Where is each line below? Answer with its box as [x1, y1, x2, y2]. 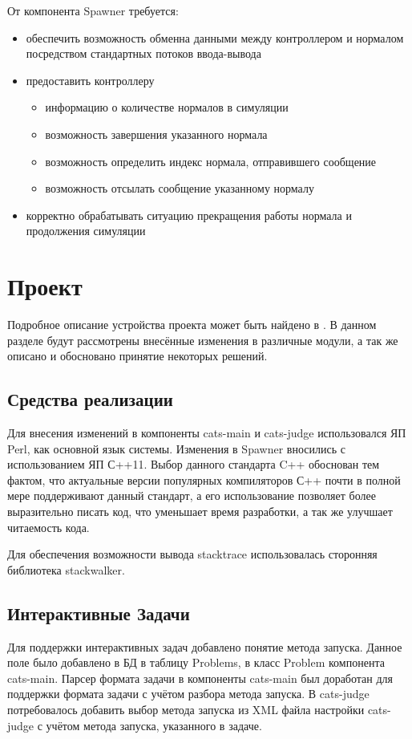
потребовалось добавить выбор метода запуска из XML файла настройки [7, 700, 365, 717]
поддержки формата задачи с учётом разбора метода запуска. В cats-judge [7, 685, 370, 702]
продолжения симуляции [26, 222, 146, 239]
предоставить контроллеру [26, 71, 155, 88]
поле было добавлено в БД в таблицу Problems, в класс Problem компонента [7, 654, 385, 671]
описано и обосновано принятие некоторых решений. [7, 347, 268, 364]
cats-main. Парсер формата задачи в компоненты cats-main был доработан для [7, 669, 394, 686]
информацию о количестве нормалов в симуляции [45, 99, 289, 116]
